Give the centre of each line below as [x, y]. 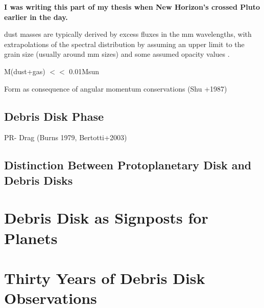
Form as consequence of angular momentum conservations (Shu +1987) [116, 88]
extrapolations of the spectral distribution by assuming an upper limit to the [124, 44]
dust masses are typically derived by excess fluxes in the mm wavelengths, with [128, 34]
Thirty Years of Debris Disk [105, 278]
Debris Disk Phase [54, 116]
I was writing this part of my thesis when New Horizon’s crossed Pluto [132, 7]
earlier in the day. [36, 17]
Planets [31, 238]
